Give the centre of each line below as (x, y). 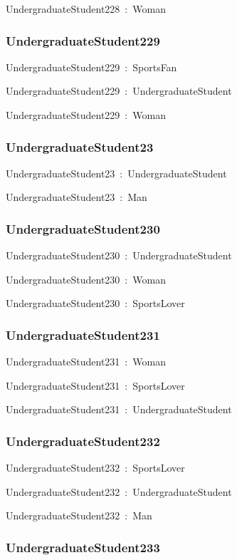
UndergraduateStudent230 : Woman (86, 279)
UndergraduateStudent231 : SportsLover (95, 385)
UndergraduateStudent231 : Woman (86, 362)
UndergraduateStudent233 (83, 547)
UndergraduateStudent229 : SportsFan (91, 67)
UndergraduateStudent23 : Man (77, 197)
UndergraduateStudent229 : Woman (86, 115)
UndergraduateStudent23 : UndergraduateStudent (116, 173)
